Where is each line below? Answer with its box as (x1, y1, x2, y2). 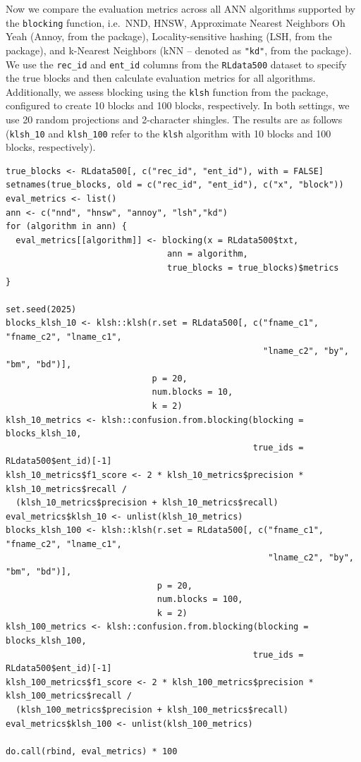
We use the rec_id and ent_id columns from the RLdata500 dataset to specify (6, 56, 347, 71)
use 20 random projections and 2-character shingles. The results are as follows (6, 112, 343, 126)
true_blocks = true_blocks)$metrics (167, 263, 339, 273)
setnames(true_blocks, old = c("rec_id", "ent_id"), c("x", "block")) (6, 180, 344, 190)
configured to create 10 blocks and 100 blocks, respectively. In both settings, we (6, 98, 350, 113)
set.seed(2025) (6, 304, 77, 314)
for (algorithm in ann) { (6, 221, 127, 232)
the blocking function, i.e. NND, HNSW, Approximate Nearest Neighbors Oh (6, 15, 345, 30)
